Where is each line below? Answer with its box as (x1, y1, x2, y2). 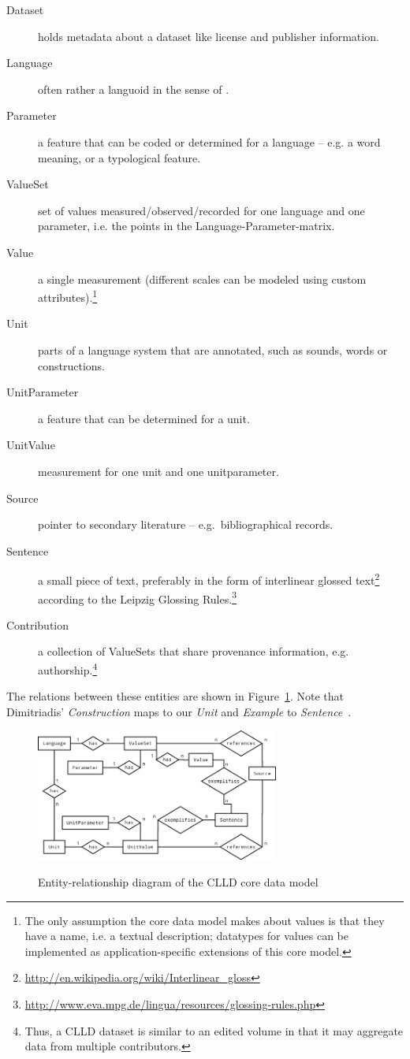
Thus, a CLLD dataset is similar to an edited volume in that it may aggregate (24, 1022, 404, 1039)
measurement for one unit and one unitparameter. (38, 463, 279, 479)
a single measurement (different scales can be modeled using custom (38, 270, 367, 287)
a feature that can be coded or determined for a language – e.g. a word (38, 133, 381, 150)
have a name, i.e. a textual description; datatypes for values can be (24, 927, 348, 944)
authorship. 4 (38, 660, 98, 678)
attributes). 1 (38, 287, 98, 305)
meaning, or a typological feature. (38, 149, 201, 165)
